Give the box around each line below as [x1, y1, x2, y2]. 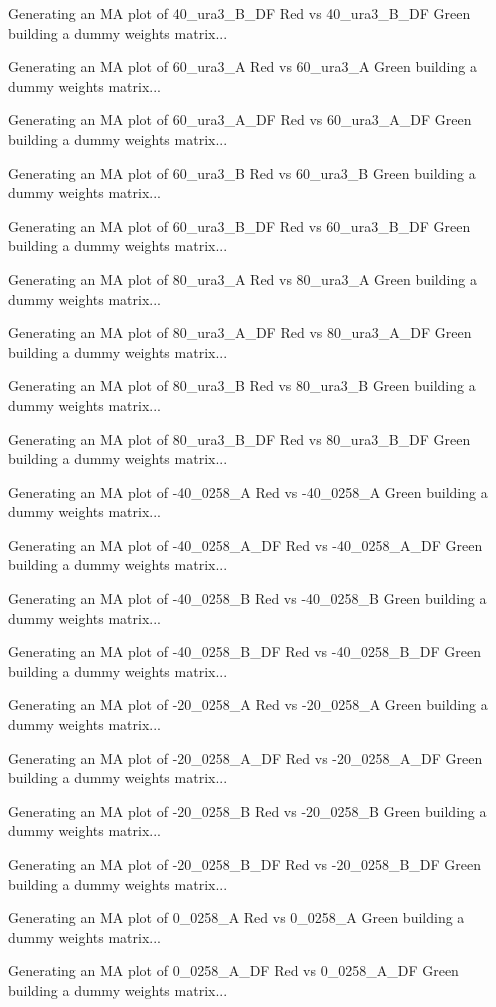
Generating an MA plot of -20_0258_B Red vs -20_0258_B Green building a [8, 800, 487, 821]
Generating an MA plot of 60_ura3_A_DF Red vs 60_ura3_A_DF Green [8, 109, 472, 130]
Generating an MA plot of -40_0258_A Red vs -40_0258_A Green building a [8, 481, 488, 502]
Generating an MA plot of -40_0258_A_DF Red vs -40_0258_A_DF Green [8, 534, 483, 555]
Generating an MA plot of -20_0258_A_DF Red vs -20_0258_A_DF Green [8, 747, 483, 768]
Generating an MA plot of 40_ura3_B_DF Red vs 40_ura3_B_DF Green [8, 3, 471, 23]
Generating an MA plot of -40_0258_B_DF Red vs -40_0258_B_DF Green [8, 641, 482, 662]
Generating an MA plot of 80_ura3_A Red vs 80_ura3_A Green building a [8, 268, 477, 289]
